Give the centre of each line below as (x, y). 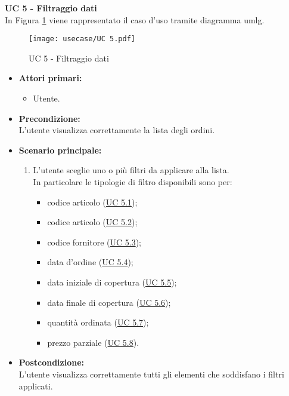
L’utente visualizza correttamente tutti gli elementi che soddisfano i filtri (151, 374)
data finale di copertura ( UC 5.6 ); (109, 302)
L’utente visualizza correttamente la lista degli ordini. (117, 130)
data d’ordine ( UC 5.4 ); (90, 262)
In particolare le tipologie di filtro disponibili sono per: (133, 182)
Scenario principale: (60, 150)
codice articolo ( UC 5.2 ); (92, 222)
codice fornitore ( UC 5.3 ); (94, 242)
